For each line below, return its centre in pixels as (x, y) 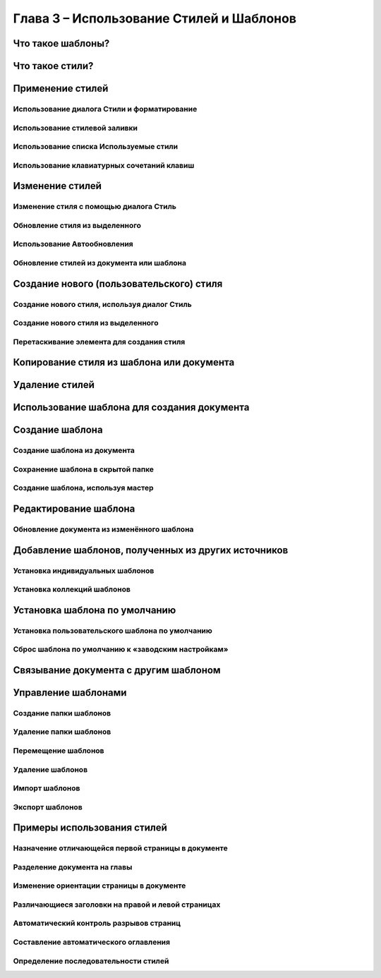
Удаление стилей (54, 385)
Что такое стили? (53, 66)
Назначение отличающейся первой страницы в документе (121, 848)
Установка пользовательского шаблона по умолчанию (113, 630)
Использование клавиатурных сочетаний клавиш (104, 165)
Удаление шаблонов (50, 769)
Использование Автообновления (73, 244)
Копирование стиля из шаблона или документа (124, 362)
